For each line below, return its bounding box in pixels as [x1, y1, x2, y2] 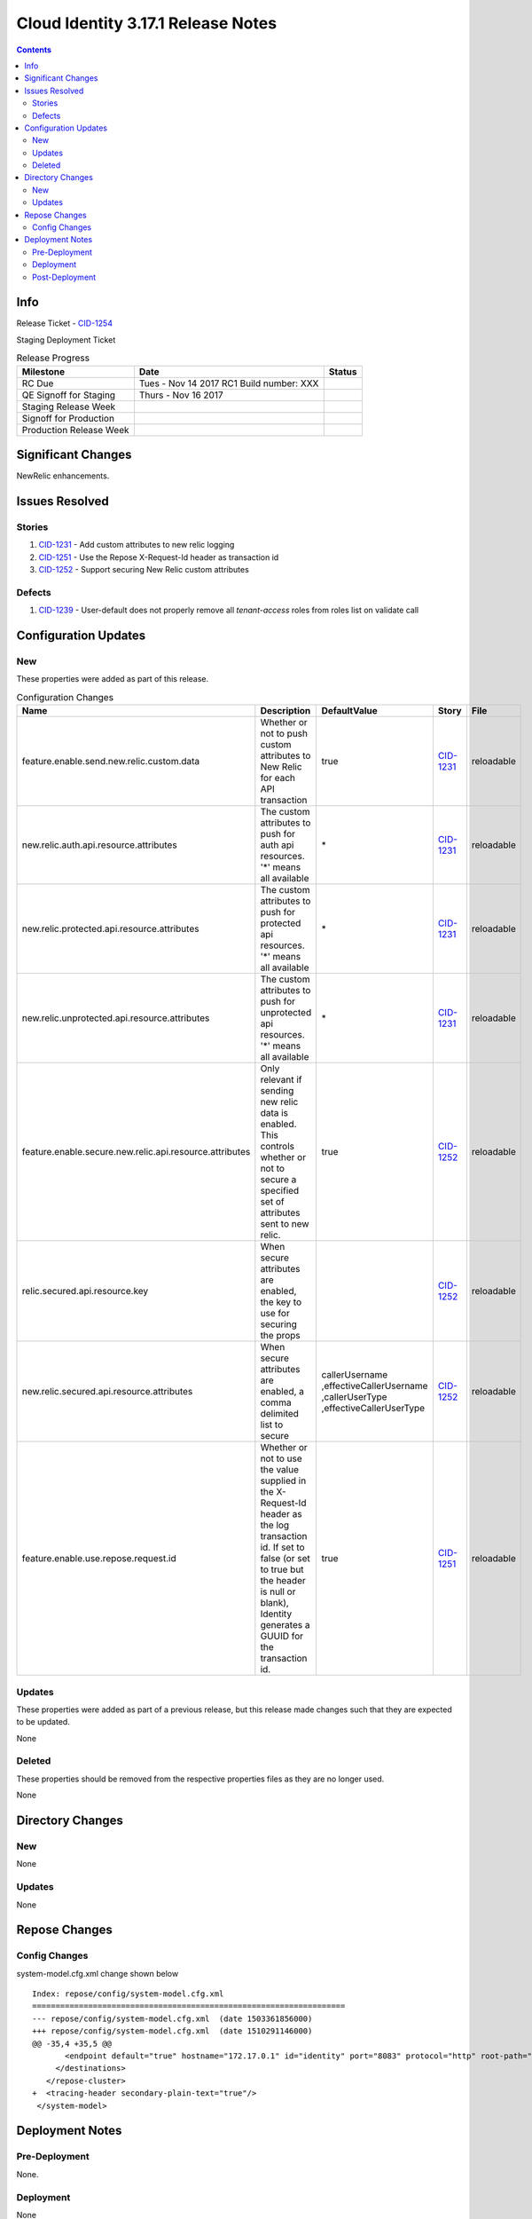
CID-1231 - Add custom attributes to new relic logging [38, 540, 235, 550]
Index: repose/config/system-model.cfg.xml [32, 1989, 224, 1999]
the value [260, 1464, 299, 1476]
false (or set [260, 1552, 310, 1565]
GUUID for [260, 1630, 304, 1642]
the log [260, 1519, 290, 1531]
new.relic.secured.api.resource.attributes [21, 1386, 193, 1398]
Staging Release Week [21, 400, 116, 413]
